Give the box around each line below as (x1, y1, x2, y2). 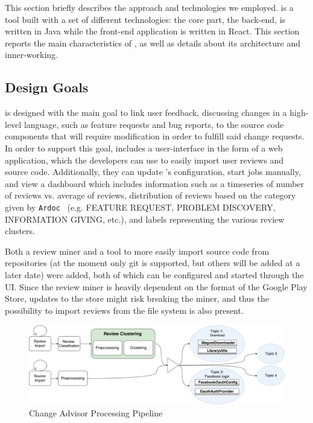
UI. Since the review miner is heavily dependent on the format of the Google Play (5, 280, 308, 293)
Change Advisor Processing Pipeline (29, 406, 163, 419)
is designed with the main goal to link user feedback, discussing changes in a (5, 106, 287, 119)
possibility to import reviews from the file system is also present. (5, 304, 244, 316)
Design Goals (5, 78, 89, 97)
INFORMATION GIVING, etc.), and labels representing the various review (5, 212, 285, 225)
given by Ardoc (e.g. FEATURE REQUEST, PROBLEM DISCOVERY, (5, 200, 276, 213)
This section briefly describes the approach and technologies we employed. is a (5, 1, 294, 13)
